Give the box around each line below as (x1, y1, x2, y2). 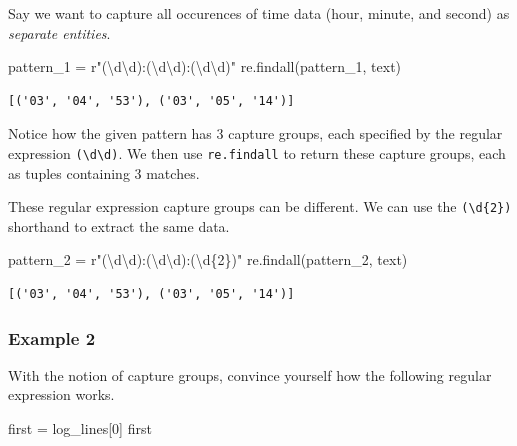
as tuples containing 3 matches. (8, 162, 200, 183)
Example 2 (8, 325, 96, 350)
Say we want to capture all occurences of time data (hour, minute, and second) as (8, 3, 510, 23)
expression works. (8, 384, 115, 405)
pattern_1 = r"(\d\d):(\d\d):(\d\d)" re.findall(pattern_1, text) (8, 56, 402, 77)
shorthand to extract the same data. (8, 215, 230, 236)
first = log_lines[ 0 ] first (8, 418, 152, 439)
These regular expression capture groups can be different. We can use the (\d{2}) (8, 196, 512, 217)
